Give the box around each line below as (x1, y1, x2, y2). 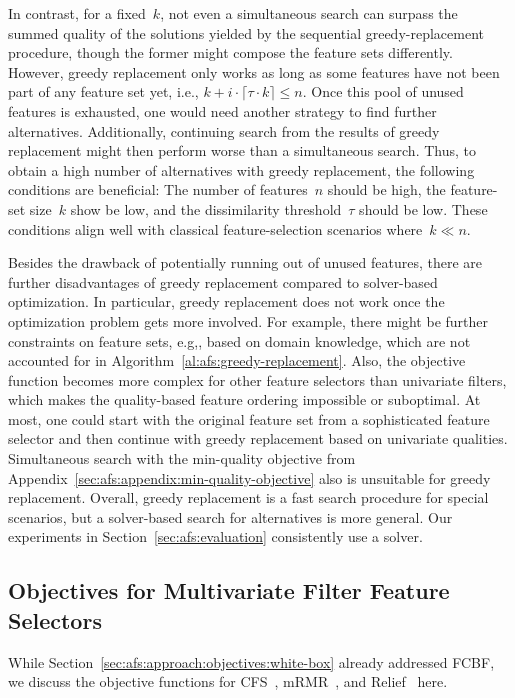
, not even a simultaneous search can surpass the (160, 3, 458, 23)
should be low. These (359, 198, 488, 219)
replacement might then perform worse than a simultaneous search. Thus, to (8, 140, 476, 161)
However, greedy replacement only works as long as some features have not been (8, 61, 500, 82)
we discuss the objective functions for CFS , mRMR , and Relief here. (8, 671, 448, 692)
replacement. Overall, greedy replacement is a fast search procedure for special (8, 487, 489, 508)
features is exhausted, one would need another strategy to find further (8, 100, 437, 121)
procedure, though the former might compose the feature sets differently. (8, 42, 453, 63)
